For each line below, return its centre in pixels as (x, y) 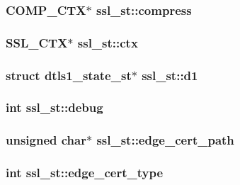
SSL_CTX (37, 42)
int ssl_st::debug (55, 107)
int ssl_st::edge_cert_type (85, 173)
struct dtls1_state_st (69, 75)
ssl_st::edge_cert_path (165, 140)
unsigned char (46, 140)
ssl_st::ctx (108, 42)
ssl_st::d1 (170, 75)
